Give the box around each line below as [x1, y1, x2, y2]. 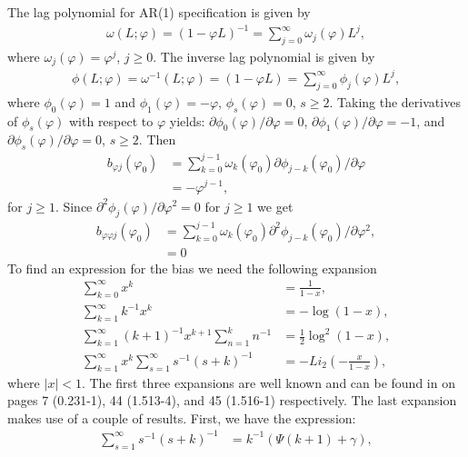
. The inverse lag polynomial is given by [153, 46, 375, 65]
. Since [55, 196, 93, 215]
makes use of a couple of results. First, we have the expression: [7, 408, 356, 427]
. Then [138, 130, 176, 149]
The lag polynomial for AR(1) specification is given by [7, 3, 311, 21]
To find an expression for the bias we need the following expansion [7, 258, 377, 277]
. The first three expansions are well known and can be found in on [81, 373, 455, 392]
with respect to [68, 111, 154, 130]
